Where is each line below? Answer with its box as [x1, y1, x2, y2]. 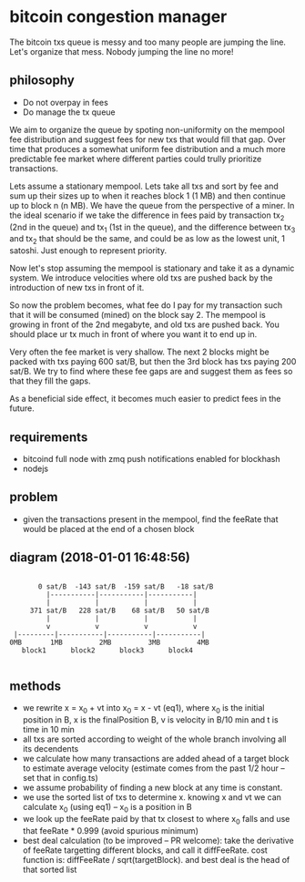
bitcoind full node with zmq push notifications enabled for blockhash [22, 453, 280, 464]
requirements [9, 429, 88, 445]
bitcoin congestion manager [9, 6, 228, 27]
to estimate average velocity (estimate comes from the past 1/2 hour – [22, 763, 285, 774]
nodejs [22, 463, 48, 474]
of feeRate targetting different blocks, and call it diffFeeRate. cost [22, 845, 269, 856]
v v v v [46, 621, 198, 631]
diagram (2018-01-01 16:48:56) [9, 549, 191, 566]
